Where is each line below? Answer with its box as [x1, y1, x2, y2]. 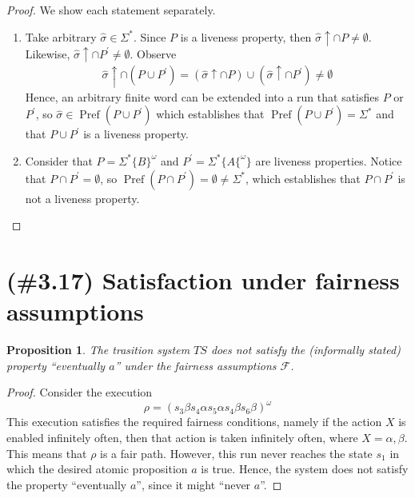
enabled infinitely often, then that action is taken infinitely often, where [6, 428, 358, 445]
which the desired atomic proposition [6, 460, 188, 477]
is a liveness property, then [180, 28, 312, 45]
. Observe [130, 45, 177, 62]
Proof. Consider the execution [6, 384, 153, 400]
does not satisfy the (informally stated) [210, 341, 401, 358]
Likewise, [25, 45, 70, 62]
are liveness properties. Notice [255, 152, 402, 169]
